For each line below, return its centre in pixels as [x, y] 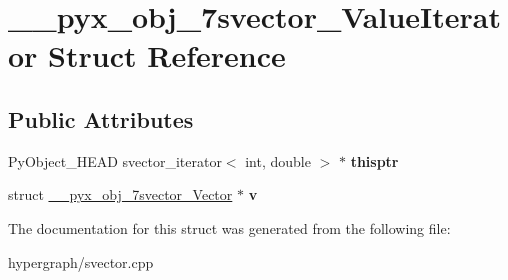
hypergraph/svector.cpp [81, 261]
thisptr [374, 160]
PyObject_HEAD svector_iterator [115, 160]
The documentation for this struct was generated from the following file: [229, 227]
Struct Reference [167, 55]
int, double [278, 160]
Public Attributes [101, 118]
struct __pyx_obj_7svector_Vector [120, 194]
